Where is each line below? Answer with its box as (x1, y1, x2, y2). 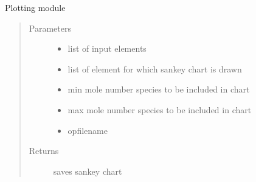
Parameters (29, 21, 71, 34)
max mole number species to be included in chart (67, 103, 252, 116)
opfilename (67, 124, 108, 136)
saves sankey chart (53, 164, 122, 177)
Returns (29, 144, 59, 157)
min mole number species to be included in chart (67, 83, 250, 96)
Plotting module (5, 1, 66, 13)
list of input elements (67, 42, 147, 55)
